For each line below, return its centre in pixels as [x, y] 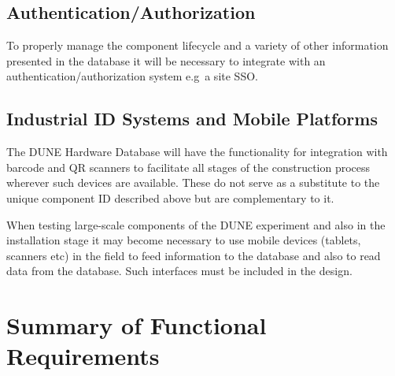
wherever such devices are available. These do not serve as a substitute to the [193, 182]
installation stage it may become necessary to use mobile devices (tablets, [184, 240]
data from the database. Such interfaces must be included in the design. [179, 271]
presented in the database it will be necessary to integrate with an [166, 60]
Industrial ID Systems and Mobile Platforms [192, 119]
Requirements [83, 356]
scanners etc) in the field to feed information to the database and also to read [194, 255]
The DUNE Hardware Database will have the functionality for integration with [197, 152]
